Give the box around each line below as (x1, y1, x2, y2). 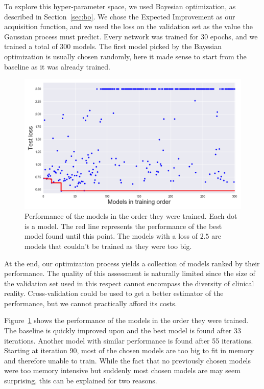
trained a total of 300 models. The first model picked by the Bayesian (4, 41, 222, 52)
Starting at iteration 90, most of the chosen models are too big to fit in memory (4, 345, 254, 356)
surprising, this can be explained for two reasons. (4, 375, 157, 386)
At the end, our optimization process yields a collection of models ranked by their (4, 258, 260, 268)
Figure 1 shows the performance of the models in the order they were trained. (4, 315, 249, 326)
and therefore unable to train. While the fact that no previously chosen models (4, 355, 251, 365)
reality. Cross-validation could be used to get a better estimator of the (4, 288, 224, 299)
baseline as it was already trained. (4, 61, 110, 72)
